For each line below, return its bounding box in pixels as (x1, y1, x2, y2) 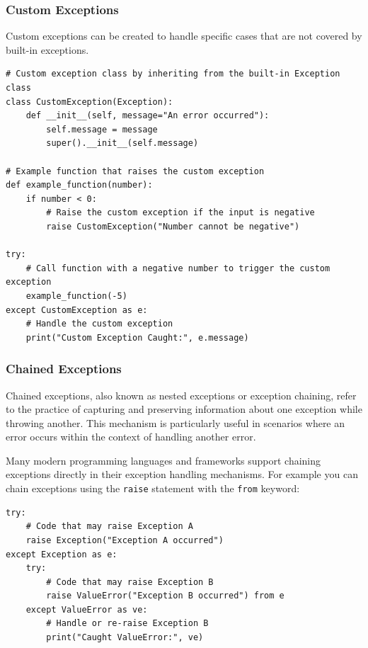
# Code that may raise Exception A (25, 521, 193, 532)
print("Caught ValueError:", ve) (46, 632, 204, 643)
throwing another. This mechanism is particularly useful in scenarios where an (6, 415, 345, 430)
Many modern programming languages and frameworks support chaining (6, 453, 321, 467)
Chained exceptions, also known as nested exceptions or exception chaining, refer (6, 387, 357, 402)
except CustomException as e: (6, 305, 148, 315)
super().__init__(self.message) (46, 138, 199, 149)
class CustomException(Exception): (6, 96, 173, 107)
